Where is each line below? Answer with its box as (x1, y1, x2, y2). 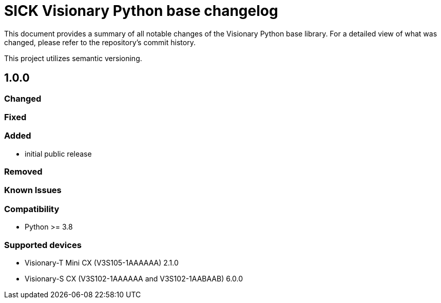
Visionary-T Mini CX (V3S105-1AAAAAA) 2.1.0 (25, 258, 179, 267)
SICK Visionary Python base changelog (4, 2, 278, 20)
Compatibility (4, 203, 60, 214)
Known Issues (4, 185, 62, 196)
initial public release (25, 149, 92, 158)
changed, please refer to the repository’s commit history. (4, 37, 196, 47)
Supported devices (4, 239, 82, 250)
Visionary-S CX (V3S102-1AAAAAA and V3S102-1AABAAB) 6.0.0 (25, 274, 243, 283)
